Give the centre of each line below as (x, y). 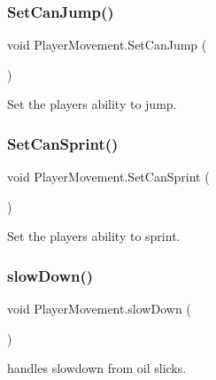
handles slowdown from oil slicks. (97, 368)
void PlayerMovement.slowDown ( (99, 309)
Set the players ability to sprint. (94, 236)
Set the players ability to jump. (92, 104)
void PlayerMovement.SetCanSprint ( (108, 177)
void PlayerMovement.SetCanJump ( (107, 45)
